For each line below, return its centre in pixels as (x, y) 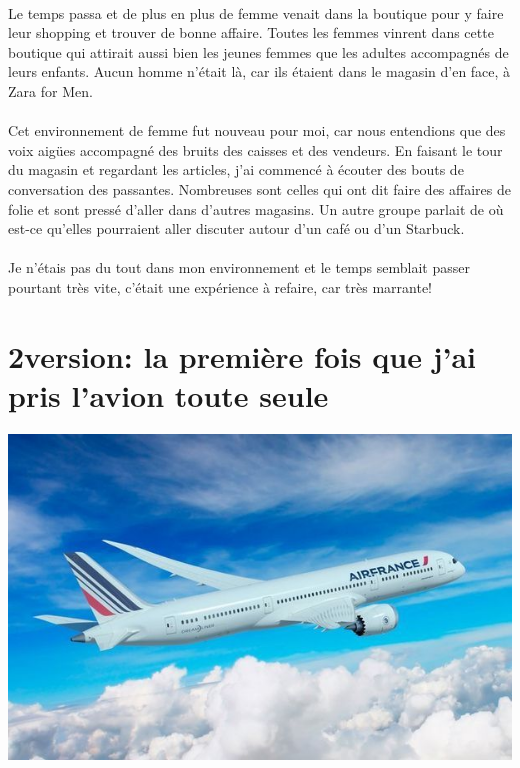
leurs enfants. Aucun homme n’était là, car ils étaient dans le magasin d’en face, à (259, 71)
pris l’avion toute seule (168, 394)
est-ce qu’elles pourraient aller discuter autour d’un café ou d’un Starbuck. (236, 228)
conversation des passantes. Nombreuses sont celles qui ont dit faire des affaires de (259, 188)
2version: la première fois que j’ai (242, 355)
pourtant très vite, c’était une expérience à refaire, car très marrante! (220, 286)
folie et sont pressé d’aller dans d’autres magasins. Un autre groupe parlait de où (256, 208)
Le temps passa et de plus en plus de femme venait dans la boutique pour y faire (256, 12)
